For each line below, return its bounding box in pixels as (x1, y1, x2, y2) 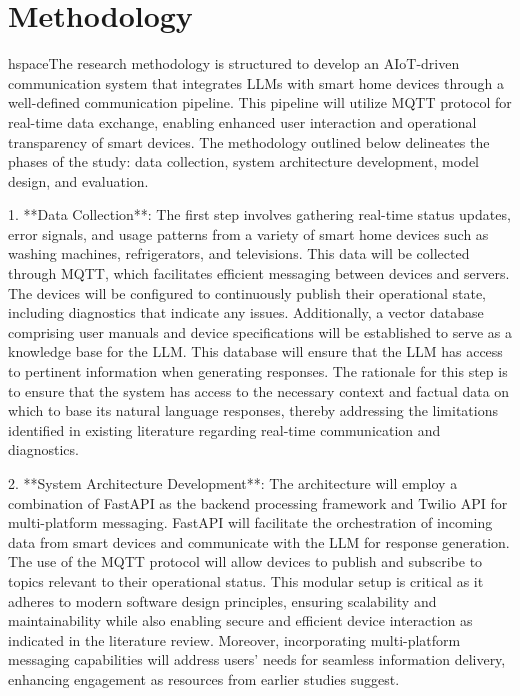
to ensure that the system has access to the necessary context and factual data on (8, 380, 510, 401)
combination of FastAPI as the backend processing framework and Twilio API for (8, 492, 508, 513)
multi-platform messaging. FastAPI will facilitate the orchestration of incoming (8, 512, 493, 533)
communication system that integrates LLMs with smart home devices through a (8, 72, 504, 93)
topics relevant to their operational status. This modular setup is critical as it (8, 570, 484, 591)
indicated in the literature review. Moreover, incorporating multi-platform (8, 629, 461, 650)
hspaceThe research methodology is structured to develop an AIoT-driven (8, 53, 460, 74)
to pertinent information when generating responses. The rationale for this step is (8, 361, 508, 382)
